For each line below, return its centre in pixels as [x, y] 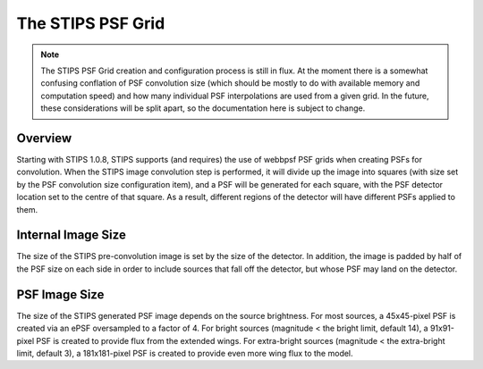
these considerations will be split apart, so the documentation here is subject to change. [203, 108]
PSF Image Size [60, 294]
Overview [44, 138]
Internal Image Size [72, 235]
